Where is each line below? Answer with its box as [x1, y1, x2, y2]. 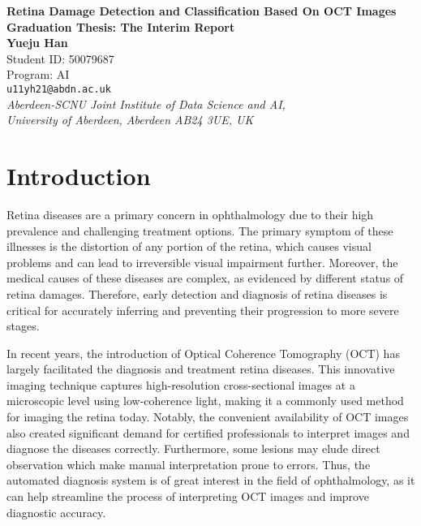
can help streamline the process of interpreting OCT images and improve [6, 488, 369, 505]
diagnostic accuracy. [6, 503, 106, 520]
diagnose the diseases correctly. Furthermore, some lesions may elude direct [6, 440, 380, 457]
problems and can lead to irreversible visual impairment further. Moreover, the [6, 253, 398, 270]
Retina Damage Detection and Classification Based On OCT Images [6, 2, 397, 19]
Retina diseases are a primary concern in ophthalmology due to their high [6, 205, 374, 222]
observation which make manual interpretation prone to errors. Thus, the [6, 455, 371, 472]
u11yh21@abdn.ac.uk [6, 83, 111, 95]
